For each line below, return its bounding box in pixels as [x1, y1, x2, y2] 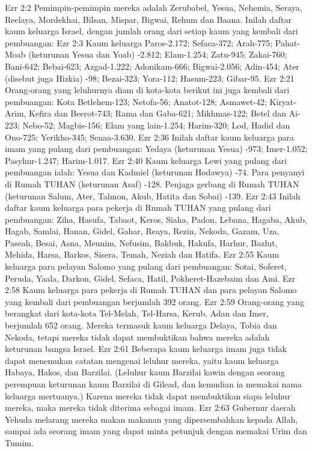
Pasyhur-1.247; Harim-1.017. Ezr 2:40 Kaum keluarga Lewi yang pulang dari [5, 154, 287, 166]
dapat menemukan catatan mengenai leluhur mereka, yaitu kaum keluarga [5, 354, 279, 366]
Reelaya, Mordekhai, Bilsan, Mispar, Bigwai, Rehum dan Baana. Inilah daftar [5, 13, 292, 25]
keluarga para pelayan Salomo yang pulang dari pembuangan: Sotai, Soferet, [5, 260, 287, 273]
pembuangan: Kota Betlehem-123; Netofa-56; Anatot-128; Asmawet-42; [5, 95, 267, 107]
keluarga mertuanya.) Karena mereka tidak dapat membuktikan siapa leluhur [5, 389, 291, 402]
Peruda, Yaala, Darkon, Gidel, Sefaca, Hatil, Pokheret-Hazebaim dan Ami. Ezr [5, 271, 296, 284]
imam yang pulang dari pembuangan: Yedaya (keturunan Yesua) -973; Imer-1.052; [5, 142, 308, 155]
